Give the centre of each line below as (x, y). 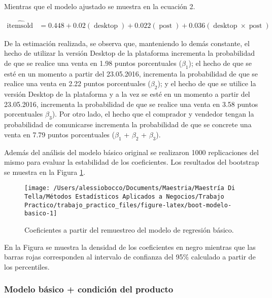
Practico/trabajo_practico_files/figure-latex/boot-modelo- (128, 205)
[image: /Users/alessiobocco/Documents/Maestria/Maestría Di (130, 188)
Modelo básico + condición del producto (89, 289)
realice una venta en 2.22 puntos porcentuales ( (77, 83)
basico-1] (41, 214)
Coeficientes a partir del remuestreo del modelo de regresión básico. (129, 230)
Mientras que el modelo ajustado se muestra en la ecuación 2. (100, 6)
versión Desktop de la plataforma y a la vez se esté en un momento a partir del (127, 94)
